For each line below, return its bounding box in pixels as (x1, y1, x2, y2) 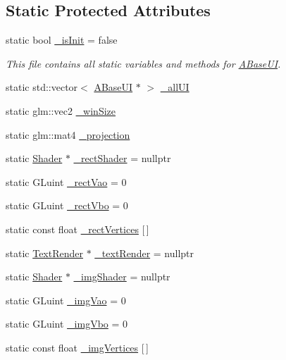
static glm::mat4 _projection (6, 127, 130, 142)
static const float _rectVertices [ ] (6, 221, 149, 236)
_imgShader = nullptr (73, 269, 170, 284)
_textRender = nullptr (94, 245, 194, 260)
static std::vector (6, 80, 78, 94)
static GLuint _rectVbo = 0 (6, 198, 128, 213)
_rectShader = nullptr (73, 151, 171, 166)
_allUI (160, 80, 189, 94)
